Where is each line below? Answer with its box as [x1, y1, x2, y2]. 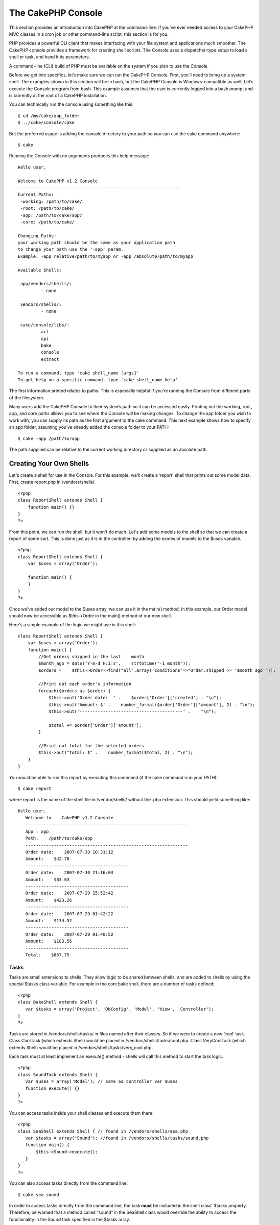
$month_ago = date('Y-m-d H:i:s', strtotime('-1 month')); [38, 661, 191, 666]
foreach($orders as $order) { [38, 688, 111, 693]
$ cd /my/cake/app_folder [18, 113, 80, 119]
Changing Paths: [18, 233, 57, 239]
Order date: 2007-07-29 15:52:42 [25, 890, 114, 896]
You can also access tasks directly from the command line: [9, 1180, 128, 1186]
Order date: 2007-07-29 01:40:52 [25, 931, 114, 937]
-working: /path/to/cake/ [20, 198, 83, 204]
